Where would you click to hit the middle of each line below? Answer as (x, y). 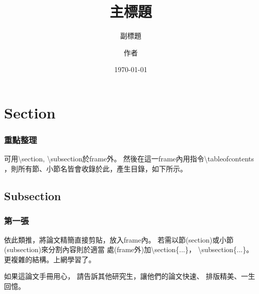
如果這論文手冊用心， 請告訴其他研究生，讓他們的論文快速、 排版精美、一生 (130, 276)
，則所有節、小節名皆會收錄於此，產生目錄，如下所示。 (96, 168)
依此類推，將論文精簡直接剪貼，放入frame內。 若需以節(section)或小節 (119, 239)
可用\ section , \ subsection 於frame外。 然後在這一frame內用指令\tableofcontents (129, 159)
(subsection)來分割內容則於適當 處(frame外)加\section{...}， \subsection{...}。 (129, 249)
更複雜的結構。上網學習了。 (50, 259)
